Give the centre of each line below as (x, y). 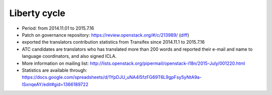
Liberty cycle (37, 13)
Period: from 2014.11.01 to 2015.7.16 (58, 28)
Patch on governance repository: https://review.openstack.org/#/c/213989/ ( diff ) (106, 35)
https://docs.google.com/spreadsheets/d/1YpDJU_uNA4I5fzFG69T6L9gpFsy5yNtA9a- (112, 77)
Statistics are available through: (55, 70)
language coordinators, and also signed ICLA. (69, 56)
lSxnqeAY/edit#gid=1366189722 (55, 84)
